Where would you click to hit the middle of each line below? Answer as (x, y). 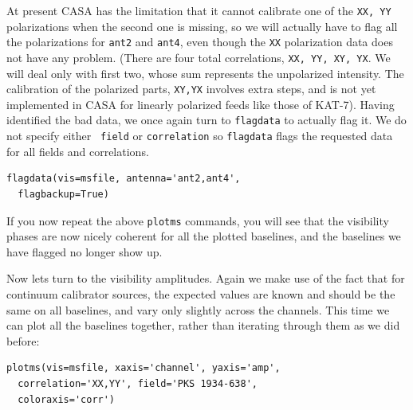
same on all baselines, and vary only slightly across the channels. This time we (198, 309)
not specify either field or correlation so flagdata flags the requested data (200, 136)
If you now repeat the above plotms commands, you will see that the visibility (198, 220)
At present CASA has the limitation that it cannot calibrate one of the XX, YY (199, 10)
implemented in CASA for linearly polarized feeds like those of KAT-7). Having (201, 104)
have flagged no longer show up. (85, 251)
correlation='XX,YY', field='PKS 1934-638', (138, 383)
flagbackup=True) (63, 194)
